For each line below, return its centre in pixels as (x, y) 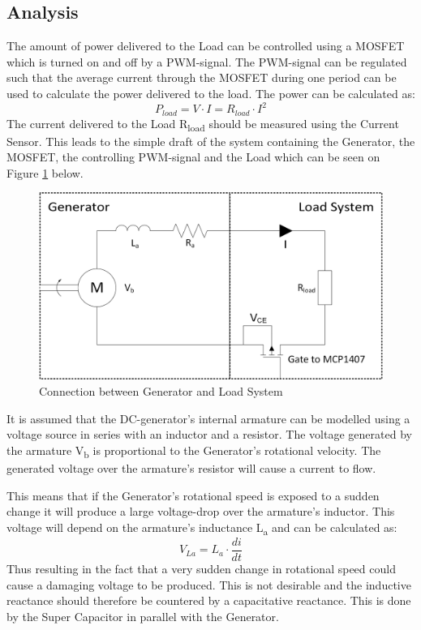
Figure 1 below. (45, 172)
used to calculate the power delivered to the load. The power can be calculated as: (211, 93)
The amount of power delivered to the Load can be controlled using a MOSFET (206, 46)
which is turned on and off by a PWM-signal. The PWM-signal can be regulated (207, 61)
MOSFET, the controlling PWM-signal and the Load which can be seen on (193, 157)
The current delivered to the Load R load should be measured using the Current (203, 124)
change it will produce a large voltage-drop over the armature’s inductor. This (201, 511)
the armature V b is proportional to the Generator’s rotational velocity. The (194, 451)
